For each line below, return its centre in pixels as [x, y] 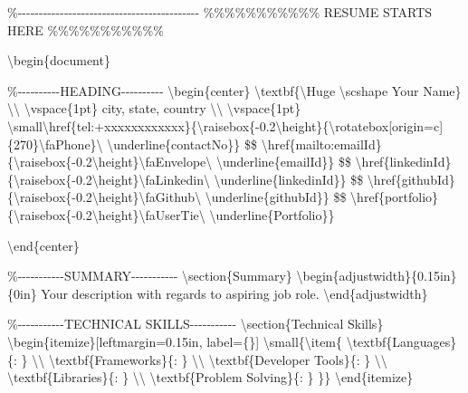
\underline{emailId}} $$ [283, 162]
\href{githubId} [411, 179]
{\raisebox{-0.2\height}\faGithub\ [105, 197]
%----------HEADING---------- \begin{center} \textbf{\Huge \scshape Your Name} [234, 90]
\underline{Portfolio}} [272, 214]
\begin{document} [59, 60]
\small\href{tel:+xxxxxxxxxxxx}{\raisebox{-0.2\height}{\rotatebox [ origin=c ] [225, 125]
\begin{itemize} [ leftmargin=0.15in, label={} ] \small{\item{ [175, 341]
